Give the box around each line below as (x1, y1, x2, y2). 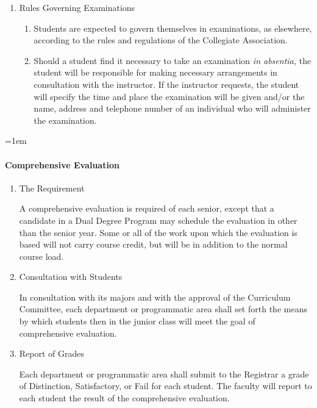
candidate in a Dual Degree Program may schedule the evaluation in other (19, 213, 297, 226)
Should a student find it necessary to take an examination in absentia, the (34, 54, 312, 66)
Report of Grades (19, 347, 85, 360)
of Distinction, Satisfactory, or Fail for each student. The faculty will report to (19, 379, 312, 392)
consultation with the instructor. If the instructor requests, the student (34, 77, 299, 90)
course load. (19, 249, 64, 262)
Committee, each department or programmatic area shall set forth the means (19, 302, 307, 315)
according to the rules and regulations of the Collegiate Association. (34, 34, 288, 46)
